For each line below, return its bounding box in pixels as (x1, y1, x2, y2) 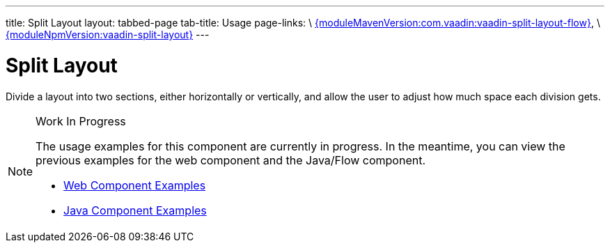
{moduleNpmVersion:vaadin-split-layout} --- (6, 29, 210, 40)
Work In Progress (36, 114, 126, 128)
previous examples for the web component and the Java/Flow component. (36, 153, 426, 167)
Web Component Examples (63, 178, 206, 192)
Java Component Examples (63, 203, 207, 217)
